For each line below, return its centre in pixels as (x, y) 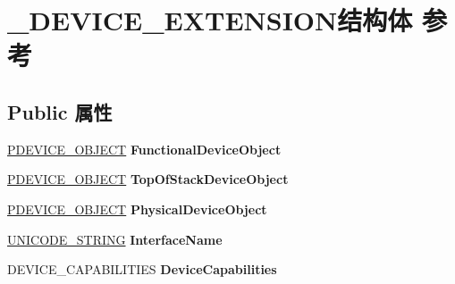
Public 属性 (60, 111)
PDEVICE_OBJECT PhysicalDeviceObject (137, 209)
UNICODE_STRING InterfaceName (115, 239)
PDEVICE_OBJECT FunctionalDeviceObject (144, 149)
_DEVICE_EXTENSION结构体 (210, 20)
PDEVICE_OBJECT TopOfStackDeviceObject (148, 179)
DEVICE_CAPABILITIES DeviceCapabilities (142, 269)
